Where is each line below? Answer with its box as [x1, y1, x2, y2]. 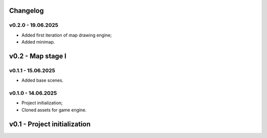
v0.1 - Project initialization [9, 120, 91, 128]
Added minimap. [21, 39, 55, 45]
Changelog [9, 6, 44, 15]
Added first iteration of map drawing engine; [21, 32, 112, 38]
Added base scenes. [21, 77, 64, 84]
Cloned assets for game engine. [21, 107, 87, 113]
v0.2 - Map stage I [9, 52, 67, 60]
